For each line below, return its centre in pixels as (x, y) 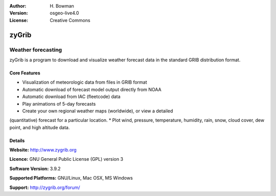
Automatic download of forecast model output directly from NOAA (92, 89)
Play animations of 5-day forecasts (59, 104)
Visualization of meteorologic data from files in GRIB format (85, 82)
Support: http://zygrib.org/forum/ (45, 187)
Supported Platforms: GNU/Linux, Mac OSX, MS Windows (71, 178)
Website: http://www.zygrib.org (43, 150)
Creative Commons (70, 20)
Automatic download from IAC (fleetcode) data (71, 96)
